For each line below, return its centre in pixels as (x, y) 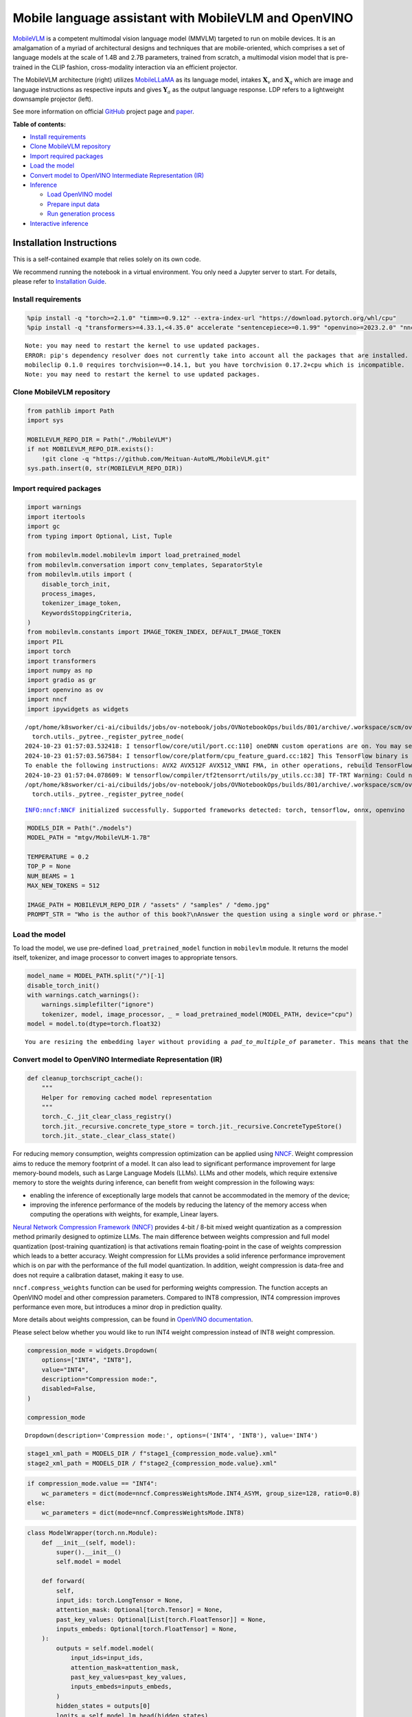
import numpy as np (60, 671)
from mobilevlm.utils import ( (80, 575)
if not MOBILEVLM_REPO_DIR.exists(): (91, 449)
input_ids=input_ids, (107, 1658)
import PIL (45, 641)
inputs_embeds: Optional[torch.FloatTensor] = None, (147, 1629)
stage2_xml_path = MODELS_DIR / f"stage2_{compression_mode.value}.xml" (152, 1463)
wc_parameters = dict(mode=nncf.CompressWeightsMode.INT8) (143, 1512)
